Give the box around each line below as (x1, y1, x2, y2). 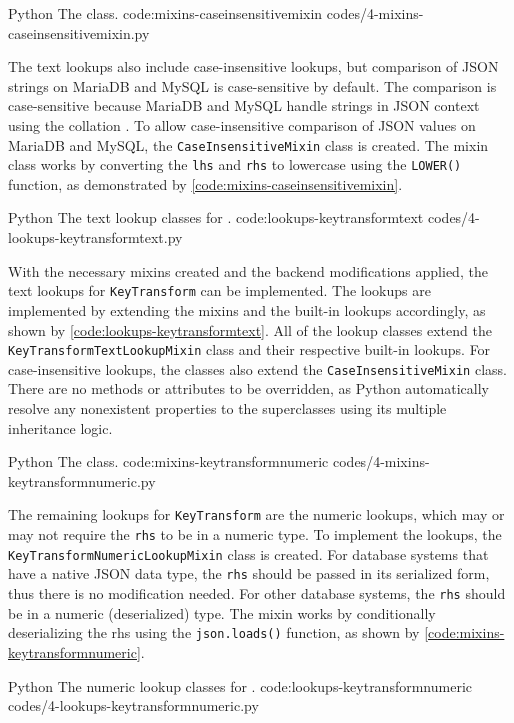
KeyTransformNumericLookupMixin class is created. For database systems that (8, 543, 489, 564)
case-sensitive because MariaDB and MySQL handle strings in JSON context (8, 95, 480, 116)
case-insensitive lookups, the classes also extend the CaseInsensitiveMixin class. (8, 358, 507, 379)
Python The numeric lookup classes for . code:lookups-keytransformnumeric (8, 675, 473, 696)
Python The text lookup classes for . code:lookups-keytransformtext (8, 207, 424, 228)
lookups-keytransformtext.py (8, 227, 183, 248)
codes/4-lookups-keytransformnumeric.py (8, 695, 259, 716)
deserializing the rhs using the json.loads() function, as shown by (8, 622, 420, 643)
